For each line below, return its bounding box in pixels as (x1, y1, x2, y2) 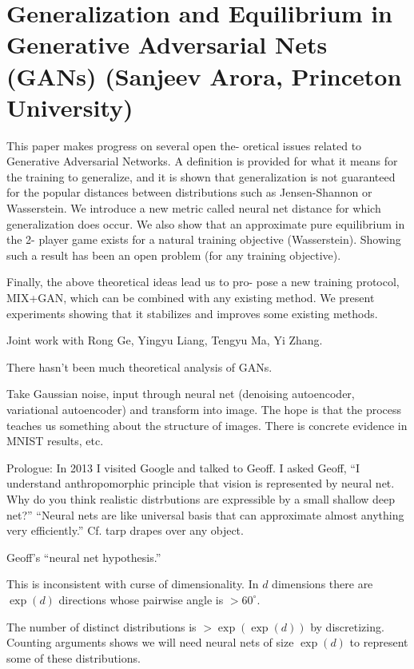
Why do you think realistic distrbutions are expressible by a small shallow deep (6, 490, 396, 507)
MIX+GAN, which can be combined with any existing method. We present (6, 289, 375, 306)
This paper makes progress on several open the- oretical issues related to (6, 137, 362, 153)
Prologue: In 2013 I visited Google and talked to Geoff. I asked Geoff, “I (6, 459, 360, 476)
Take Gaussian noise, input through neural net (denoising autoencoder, (6, 385, 355, 402)
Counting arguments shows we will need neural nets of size (6, 634, 294, 651)
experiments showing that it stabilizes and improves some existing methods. (6, 305, 378, 321)
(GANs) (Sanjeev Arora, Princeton (6, 59, 402, 92)
